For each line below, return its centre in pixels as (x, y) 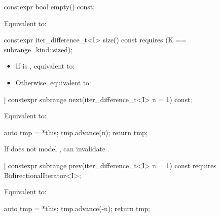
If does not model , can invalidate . (57, 149)
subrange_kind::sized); (38, 49)
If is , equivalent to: (45, 66)
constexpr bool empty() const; (50, 6)
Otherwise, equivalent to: (53, 82)
